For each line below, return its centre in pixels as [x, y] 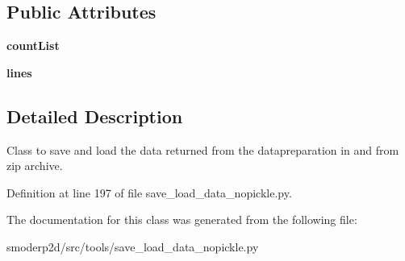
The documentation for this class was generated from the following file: [182, 220]
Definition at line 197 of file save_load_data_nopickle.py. [149, 192]
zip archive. [35, 166]
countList [33, 46]
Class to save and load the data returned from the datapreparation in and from [203, 149]
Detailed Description [95, 116]
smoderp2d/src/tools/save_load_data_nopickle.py [133, 246]
